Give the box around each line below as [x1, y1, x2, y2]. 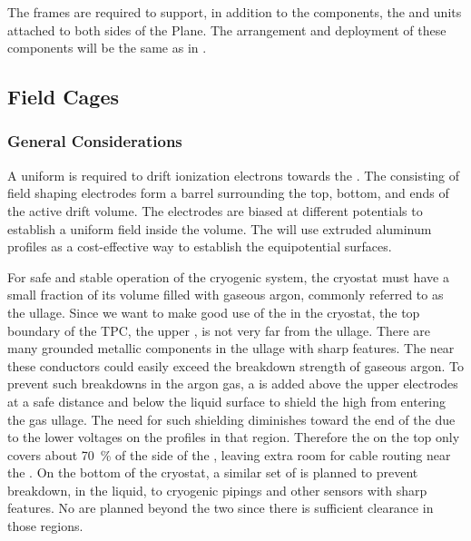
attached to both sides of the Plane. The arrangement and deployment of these [7, 20, 446, 39]
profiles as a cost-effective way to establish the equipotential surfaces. [7, 237, 392, 256]
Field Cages [7, 83, 119, 111]
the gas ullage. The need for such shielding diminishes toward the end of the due [7, 409, 456, 428]
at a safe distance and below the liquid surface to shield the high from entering [7, 391, 446, 410]
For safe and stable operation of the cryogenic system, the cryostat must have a [7, 267, 449, 286]
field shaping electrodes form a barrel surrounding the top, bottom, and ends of [7, 183, 449, 202]
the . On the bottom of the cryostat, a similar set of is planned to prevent [7, 463, 418, 482]
